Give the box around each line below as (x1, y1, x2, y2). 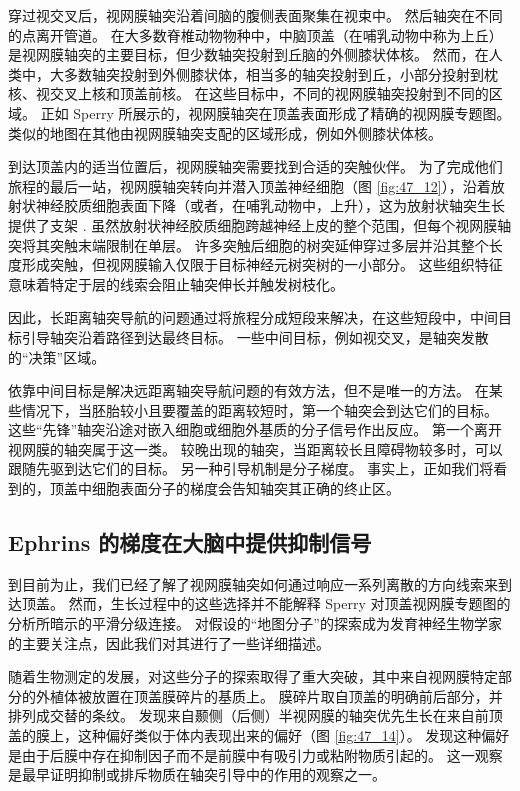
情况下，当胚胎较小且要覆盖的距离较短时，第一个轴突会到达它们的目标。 (21, 399, 498, 420)
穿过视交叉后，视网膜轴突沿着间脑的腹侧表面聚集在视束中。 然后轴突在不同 (8, 5, 503, 25)
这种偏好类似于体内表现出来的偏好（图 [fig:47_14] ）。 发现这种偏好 (77, 725, 510, 746)
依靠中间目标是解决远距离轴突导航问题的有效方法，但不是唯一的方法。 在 (8, 380, 489, 401)
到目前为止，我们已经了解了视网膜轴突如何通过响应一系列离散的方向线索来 (8, 573, 498, 594)
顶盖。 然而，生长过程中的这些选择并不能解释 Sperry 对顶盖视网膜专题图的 (21, 593, 511, 614)
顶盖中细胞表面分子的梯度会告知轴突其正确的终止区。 (49, 478, 400, 499)
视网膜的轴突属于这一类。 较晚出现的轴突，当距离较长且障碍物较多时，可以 (8, 438, 503, 459)
